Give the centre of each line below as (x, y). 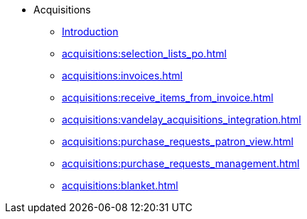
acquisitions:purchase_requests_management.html (181, 163)
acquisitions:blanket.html (120, 185)
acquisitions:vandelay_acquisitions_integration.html (182, 119)
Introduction (90, 32)
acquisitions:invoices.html (122, 75)
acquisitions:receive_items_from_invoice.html (168, 97)
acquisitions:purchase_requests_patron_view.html (178, 141)
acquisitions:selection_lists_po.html (144, 54)
